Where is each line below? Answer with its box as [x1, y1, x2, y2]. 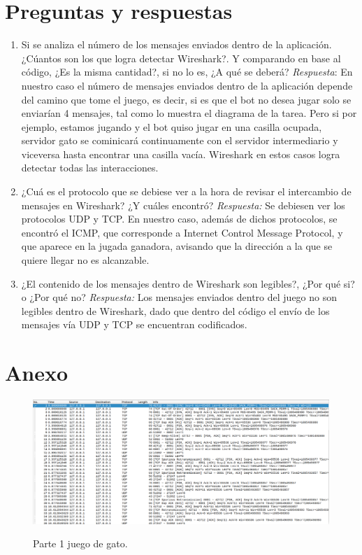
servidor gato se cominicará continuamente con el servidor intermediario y [21, 133, 338, 148]
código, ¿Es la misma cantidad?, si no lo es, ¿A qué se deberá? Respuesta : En [21, 64, 353, 79]
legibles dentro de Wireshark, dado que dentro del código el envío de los [21, 303, 330, 318]
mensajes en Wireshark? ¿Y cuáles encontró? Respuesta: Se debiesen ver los [21, 197, 345, 212]
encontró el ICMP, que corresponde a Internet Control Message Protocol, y [21, 225, 343, 239]
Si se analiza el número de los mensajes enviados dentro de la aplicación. [21, 37, 332, 52]
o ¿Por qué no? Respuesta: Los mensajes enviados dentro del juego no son [21, 290, 338, 304]
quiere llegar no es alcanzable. [21, 253, 150, 267]
